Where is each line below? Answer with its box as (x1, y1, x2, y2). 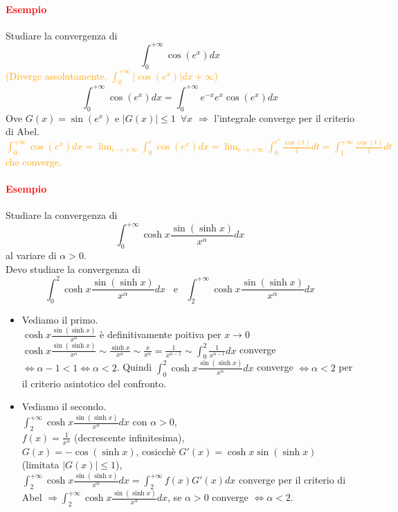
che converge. (6, 154, 62, 168)
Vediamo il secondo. (21, 399, 107, 414)
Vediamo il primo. (21, 312, 98, 326)
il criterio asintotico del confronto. (21, 376, 167, 390)
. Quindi (116, 360, 152, 374)
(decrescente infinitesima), (74, 430, 185, 444)
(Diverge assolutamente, (6, 68, 107, 82)
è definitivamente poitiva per (100, 327, 221, 342)
